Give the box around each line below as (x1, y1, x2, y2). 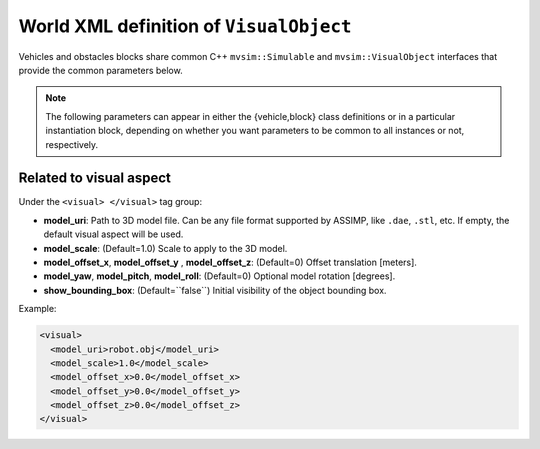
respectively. (45, 138, 99, 150)
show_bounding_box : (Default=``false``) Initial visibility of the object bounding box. (43, 284, 387, 296)
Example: (18, 303, 57, 315)
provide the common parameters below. (18, 64, 184, 76)
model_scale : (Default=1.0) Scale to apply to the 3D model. (43, 242, 288, 254)
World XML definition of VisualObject (18, 15, 352, 37)
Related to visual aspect (18, 170, 172, 187)
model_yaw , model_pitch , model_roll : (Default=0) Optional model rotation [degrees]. (43, 270, 396, 282)
